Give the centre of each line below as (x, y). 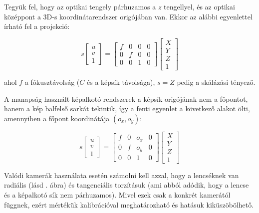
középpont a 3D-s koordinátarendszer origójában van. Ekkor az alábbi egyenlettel (128, 16)
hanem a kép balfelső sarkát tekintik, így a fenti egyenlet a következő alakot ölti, (127, 108)
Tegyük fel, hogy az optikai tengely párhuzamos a (80, 6)
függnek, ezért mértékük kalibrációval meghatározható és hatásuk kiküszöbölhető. (129, 204)
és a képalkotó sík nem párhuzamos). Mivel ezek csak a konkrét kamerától (117, 195)
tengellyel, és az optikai (199, 6)
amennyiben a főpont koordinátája (57, 118)
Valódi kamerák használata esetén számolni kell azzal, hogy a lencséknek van (122, 175)
